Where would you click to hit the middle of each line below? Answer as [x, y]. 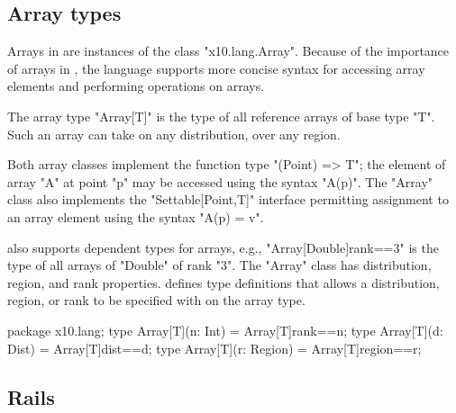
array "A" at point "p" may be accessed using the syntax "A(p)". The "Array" [220, 181]
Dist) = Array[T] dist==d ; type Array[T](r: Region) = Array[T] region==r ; [214, 348]
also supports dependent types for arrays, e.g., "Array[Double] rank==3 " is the [223, 247]
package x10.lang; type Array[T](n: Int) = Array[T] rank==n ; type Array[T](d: [225, 330]
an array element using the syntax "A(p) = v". [136, 216]
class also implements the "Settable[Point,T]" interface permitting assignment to [228, 199]
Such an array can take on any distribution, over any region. [174, 134]
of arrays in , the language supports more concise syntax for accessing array [216, 68]
